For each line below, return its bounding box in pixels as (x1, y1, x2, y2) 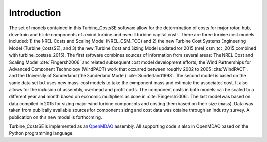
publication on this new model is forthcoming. (9, 114, 102, 120)
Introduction (9, 7, 61, 18)
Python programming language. (9, 130, 74, 136)
